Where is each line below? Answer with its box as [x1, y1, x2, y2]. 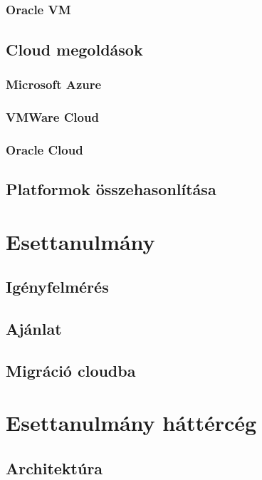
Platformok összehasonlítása [6, 178, 216, 199]
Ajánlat [6, 317, 62, 339]
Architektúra [6, 456, 103, 479]
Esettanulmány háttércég [6, 408, 257, 437]
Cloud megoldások [6, 38, 143, 60]
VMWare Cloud [6, 108, 99, 125]
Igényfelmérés [6, 276, 109, 298]
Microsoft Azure [6, 75, 102, 93]
